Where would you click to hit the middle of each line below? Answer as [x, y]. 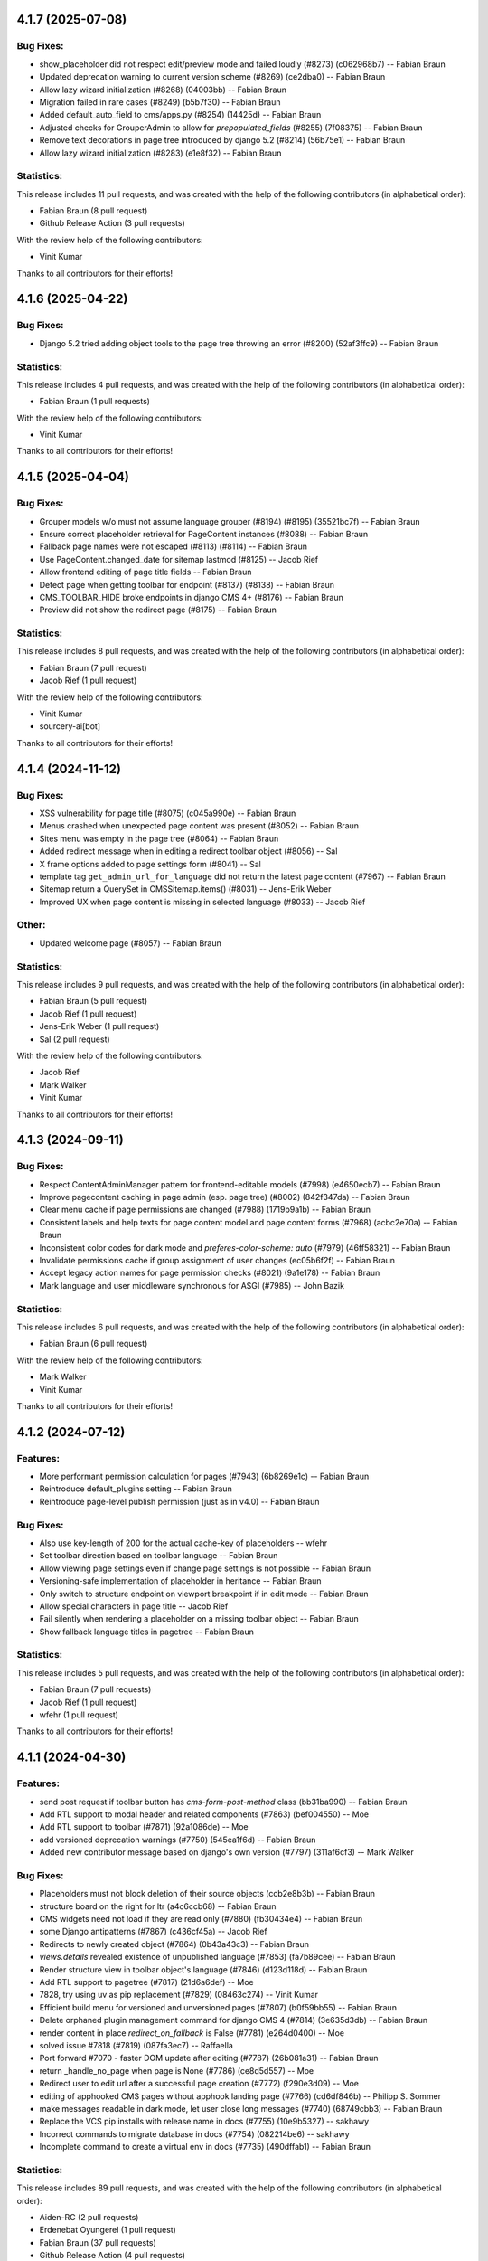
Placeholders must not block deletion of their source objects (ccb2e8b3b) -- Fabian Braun [207, 1894]
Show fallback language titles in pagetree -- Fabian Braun [147, 1632]
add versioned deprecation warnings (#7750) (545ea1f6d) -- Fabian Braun [178, 1840]
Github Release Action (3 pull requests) [112, 223]
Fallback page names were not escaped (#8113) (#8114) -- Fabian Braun [173, 546]
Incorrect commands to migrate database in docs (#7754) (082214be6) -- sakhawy [194, 2133]
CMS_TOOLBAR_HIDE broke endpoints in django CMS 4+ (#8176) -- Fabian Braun [191, 597]
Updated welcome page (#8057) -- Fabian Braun [130, 943]
